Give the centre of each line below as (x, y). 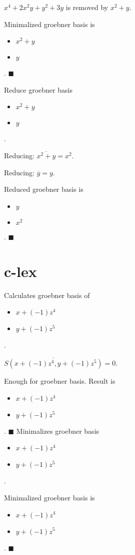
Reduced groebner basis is (44, 189)
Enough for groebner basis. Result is (60, 381)
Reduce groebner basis (38, 89)
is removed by (87, 7)
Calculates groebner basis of (47, 295)
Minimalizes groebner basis (58, 431)
